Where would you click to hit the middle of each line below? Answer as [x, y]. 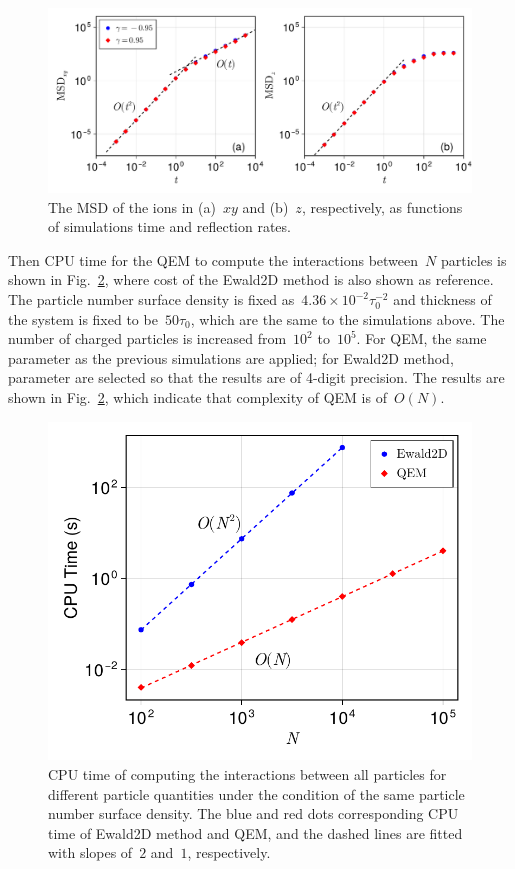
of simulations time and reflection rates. [169, 226]
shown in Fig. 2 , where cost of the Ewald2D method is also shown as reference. [251, 279]
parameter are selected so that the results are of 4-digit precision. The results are [256, 377]
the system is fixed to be [83, 318]
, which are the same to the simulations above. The [347, 318]
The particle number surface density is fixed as [151, 299]
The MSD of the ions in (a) [132, 206]
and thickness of [442, 299]
